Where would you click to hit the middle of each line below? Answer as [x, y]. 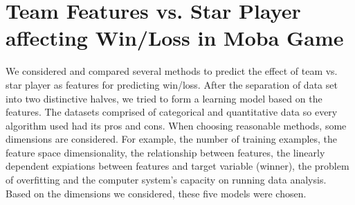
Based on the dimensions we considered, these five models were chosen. [156, 193]
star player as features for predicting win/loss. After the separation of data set [172, 84]
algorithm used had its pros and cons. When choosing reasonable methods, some [176, 125]
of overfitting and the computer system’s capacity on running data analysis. [166, 180]
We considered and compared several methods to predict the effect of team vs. [172, 71]
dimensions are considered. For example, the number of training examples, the [172, 139]
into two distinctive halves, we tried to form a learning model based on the [164, 98]
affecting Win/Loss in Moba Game [175, 38]
